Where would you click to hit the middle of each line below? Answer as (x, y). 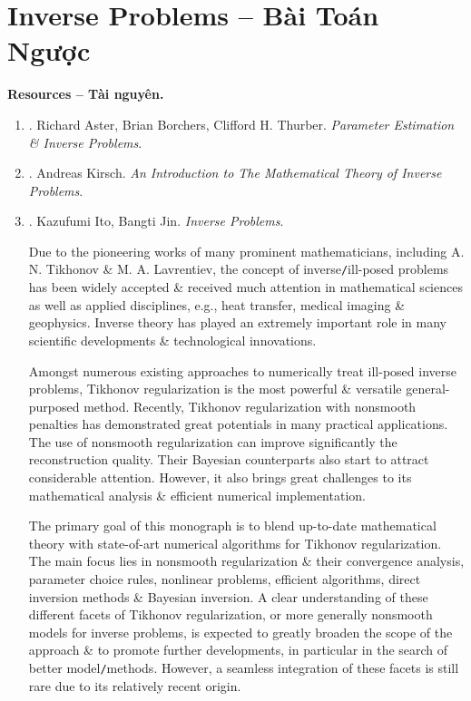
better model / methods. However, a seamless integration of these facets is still (244, 667)
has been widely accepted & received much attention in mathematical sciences (245, 287)
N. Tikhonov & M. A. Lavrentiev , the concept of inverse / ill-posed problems (239, 269)
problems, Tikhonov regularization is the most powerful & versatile (215, 389)
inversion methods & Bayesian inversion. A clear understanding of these (228, 596)
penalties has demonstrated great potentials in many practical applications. (238, 424)
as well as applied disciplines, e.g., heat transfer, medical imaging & (217, 304)
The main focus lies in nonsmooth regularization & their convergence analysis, (246, 561)
